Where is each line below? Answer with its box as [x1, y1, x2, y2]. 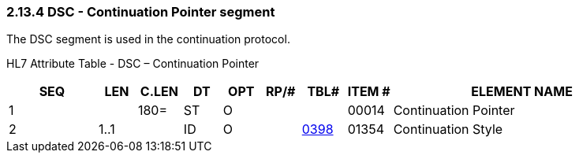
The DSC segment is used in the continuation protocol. [6, 32, 290, 46]
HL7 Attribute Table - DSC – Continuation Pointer [6, 57, 260, 71]
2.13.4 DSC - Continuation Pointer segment [6, 4, 275, 20]
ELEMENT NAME [471, 83, 573, 100]
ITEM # [347, 83, 390, 100]
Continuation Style [393, 121, 503, 138]
